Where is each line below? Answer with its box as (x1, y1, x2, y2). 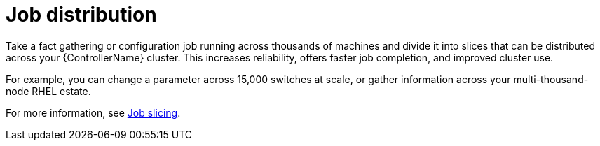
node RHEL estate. (6, 85, 91, 97)
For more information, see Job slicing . (6, 106, 181, 119)
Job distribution (6, 3, 157, 27)
